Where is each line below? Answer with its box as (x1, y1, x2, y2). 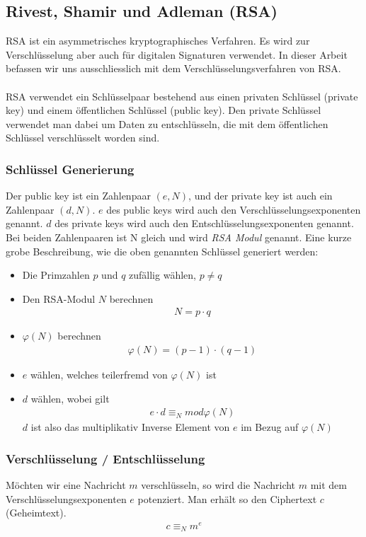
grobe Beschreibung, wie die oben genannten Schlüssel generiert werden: (6, 243, 319, 258)
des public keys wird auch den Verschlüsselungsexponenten (106, 202, 361, 216)
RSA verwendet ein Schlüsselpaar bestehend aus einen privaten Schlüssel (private (6, 88, 358, 103)
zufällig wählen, (129, 267, 196, 282)
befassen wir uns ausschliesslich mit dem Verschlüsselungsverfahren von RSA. (6, 61, 341, 76)
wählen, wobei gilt (30, 391, 110, 405)
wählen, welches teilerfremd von (30, 366, 168, 381)
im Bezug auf (241, 420, 299, 434)
